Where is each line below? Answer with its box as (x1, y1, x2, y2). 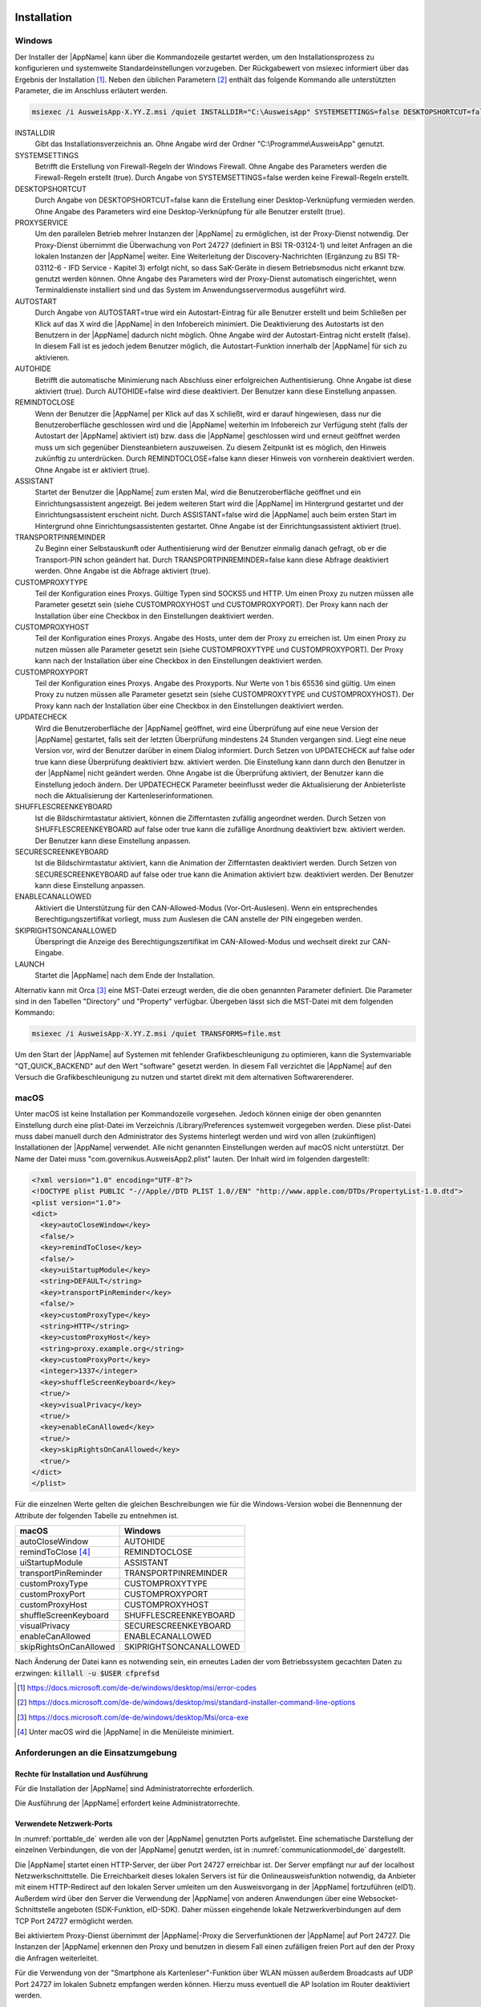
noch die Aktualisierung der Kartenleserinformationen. (34, 791, 214, 800)
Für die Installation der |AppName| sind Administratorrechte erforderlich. (14, 1784, 255, 1793)
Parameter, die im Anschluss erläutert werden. (14, 85, 168, 96)
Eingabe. (34, 948, 64, 958)
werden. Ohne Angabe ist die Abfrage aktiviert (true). (34, 566, 211, 576)
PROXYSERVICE (14, 218, 68, 228)
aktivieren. (34, 352, 70, 362)
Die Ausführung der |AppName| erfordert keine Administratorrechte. (14, 1798, 240, 1808)
